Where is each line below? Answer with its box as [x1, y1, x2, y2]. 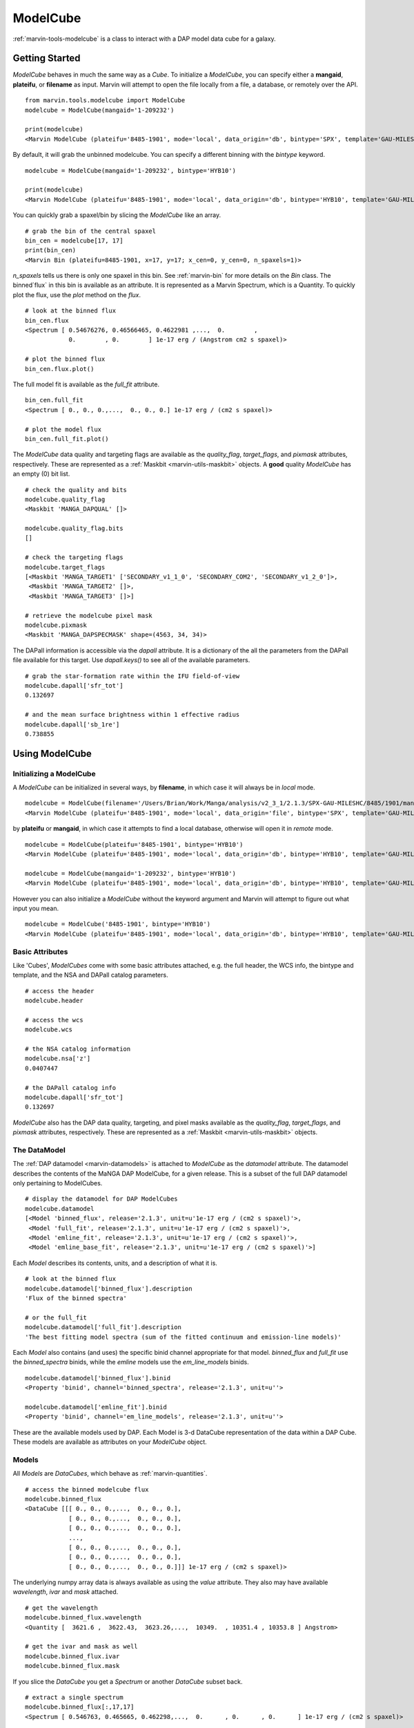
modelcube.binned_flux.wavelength [25, 1614, 141, 1622]
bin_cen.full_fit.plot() [25, 435, 109, 442]
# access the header [25, 987, 95, 995]
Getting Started [12, 53, 81, 64]
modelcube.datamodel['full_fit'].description [25, 1324, 182, 1331]
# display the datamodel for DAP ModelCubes [25, 1195, 179, 1203]
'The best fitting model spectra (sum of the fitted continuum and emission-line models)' [25, 1333, 342, 1341]
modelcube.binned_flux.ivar [25, 1652, 120, 1660]
